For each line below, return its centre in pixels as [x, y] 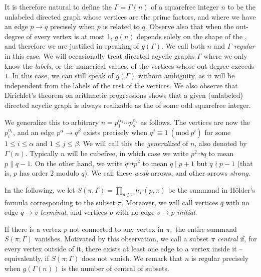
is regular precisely [220, 258]
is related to [121, 26]
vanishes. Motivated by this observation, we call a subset [122, 239]
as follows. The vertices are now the [195, 122]
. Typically [42, 153]
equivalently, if [27, 258]
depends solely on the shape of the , [192, 36]
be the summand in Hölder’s [212, 189]
